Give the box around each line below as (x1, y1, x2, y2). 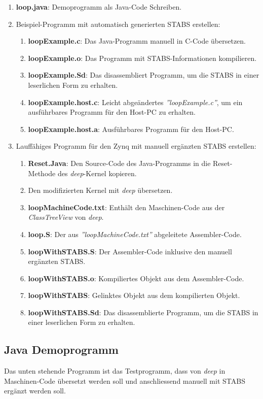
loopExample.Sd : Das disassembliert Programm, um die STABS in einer (28, 70, 259, 80)
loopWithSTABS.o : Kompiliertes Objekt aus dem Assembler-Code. (28, 273, 244, 283)
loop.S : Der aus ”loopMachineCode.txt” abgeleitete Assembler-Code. (28, 228, 242, 239)
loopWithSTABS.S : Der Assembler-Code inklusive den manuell (28, 246, 232, 256)
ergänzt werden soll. (4, 385, 66, 396)
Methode (28, 168, 56, 178)
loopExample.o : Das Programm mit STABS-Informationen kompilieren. (28, 52, 257, 63)
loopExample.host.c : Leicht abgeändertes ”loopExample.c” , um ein (28, 96, 243, 107)
